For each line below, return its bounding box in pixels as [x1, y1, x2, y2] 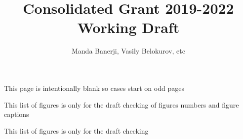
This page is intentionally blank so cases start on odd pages [4, 83, 184, 93]
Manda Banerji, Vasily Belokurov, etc [71, 46, 185, 56]
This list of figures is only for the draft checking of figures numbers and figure [4, 99, 239, 110]
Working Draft [77, 17, 180, 37]
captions [4, 109, 29, 119]
